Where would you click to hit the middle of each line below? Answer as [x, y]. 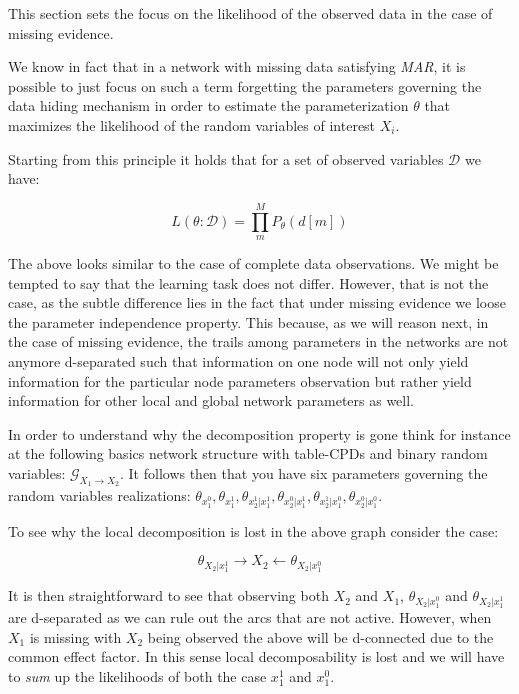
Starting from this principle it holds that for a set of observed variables [226, 158]
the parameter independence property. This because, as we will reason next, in [248, 321]
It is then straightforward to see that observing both [168, 595]
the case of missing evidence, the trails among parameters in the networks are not [258, 341]
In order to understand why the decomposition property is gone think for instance [259, 433]
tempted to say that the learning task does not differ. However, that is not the [248, 282]
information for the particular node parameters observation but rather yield [240, 380]
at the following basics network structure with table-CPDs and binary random [248, 453]
